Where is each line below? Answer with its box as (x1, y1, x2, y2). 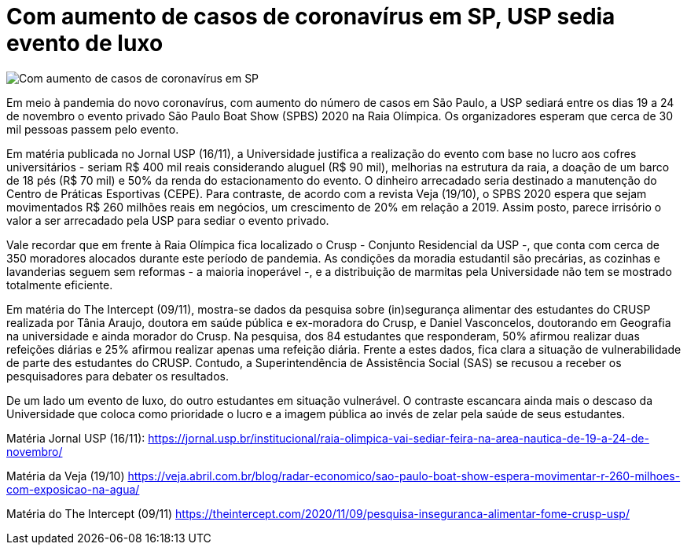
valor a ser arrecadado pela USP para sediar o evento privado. (6, 213, 329, 227)
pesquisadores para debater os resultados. (6, 369, 229, 383)
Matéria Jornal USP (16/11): (6, 431, 145, 445)
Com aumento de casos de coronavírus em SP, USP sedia (6, 3, 615, 30)
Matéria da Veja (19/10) (6, 468, 125, 483)
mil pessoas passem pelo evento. (6, 122, 179, 136)
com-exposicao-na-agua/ (6, 482, 140, 496)
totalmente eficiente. (6, 277, 113, 292)
